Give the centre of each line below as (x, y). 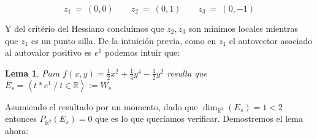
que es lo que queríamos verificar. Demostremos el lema (199, 118)
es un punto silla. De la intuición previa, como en (124, 40)
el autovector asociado (271, 40)
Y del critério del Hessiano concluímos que (85, 28)
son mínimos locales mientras (243, 28)
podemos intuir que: (142, 52)
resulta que (187, 73)
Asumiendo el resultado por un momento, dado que (101, 106)
